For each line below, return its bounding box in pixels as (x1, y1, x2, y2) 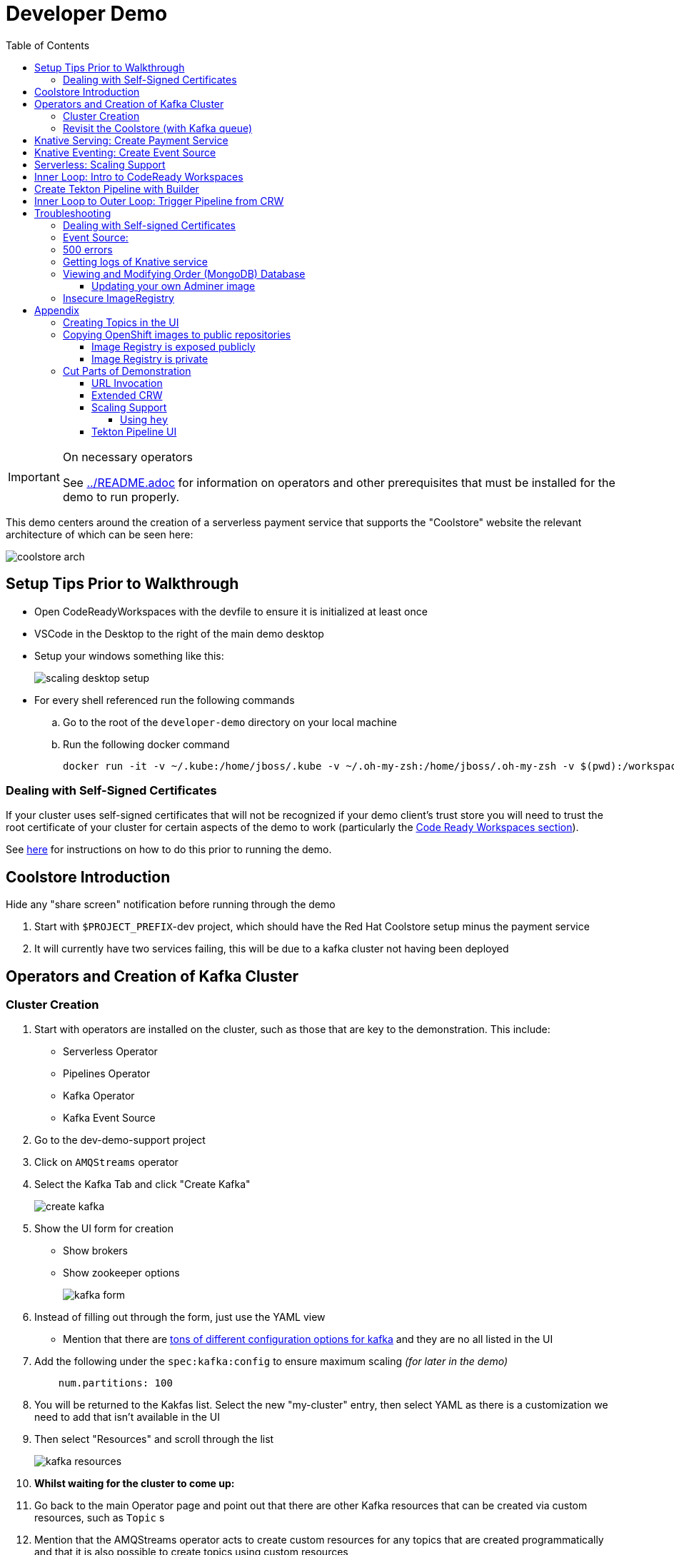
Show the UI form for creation (34, 1222, 173, 1235)
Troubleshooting (34, 206, 111, 219)
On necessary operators (62, 449, 193, 464)
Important (8, 469, 60, 484)
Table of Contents (6, 39, 90, 51)
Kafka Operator (63, 1089, 135, 1102)
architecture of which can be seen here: (6, 528, 193, 540)
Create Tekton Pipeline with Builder (34, 182, 199, 195)
